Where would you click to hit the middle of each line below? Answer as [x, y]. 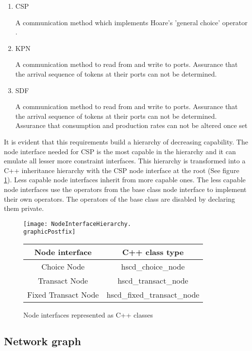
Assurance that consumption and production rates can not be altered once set [131, 125]
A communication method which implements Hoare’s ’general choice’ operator [131, 22]
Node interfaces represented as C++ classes [88, 315]
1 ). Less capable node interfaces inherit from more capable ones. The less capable [125, 180]
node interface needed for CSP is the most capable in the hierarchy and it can [120, 151]
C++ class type [153, 252]
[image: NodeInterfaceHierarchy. [77, 224]
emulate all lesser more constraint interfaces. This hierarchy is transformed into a [125, 161]
